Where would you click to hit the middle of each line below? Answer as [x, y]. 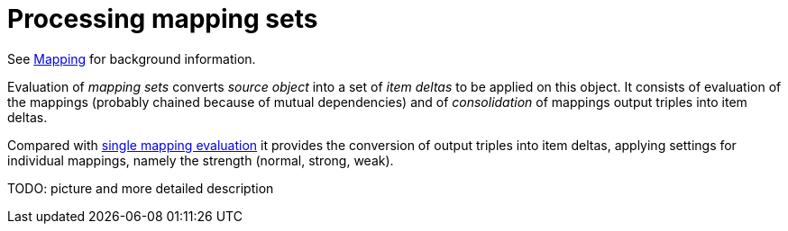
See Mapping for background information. [132, 58]
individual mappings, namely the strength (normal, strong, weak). [201, 160]
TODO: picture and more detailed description [141, 188]
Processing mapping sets [163, 19]
